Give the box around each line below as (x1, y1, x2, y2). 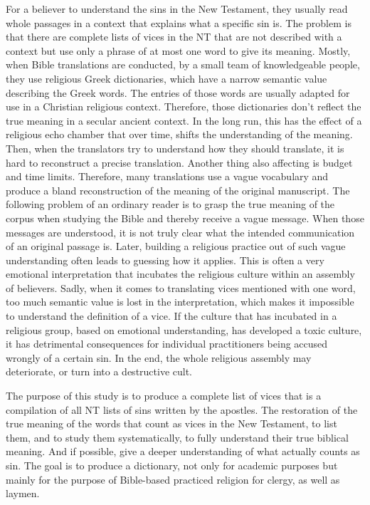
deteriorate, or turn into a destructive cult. (6, 364, 193, 379)
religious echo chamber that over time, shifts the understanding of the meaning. (6, 127, 353, 142)
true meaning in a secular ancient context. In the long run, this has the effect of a (6, 113, 362, 127)
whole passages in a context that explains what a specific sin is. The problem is (6, 15, 351, 30)
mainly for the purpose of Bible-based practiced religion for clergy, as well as (6, 472, 340, 486)
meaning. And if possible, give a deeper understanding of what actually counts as (6, 444, 360, 459)
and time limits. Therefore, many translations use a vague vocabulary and (6, 169, 329, 184)
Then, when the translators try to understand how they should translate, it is (6, 140, 344, 155)
